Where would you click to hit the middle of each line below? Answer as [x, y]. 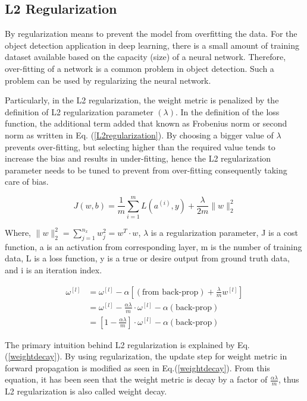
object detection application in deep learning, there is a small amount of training [152, 45]
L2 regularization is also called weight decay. [86, 391]
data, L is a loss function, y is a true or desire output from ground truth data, [147, 258]
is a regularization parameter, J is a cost [224, 233]
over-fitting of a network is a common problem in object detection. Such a [140, 68]
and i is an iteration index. [54, 270]
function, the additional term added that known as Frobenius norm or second [146, 123]
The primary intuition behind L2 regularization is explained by [120, 344]
